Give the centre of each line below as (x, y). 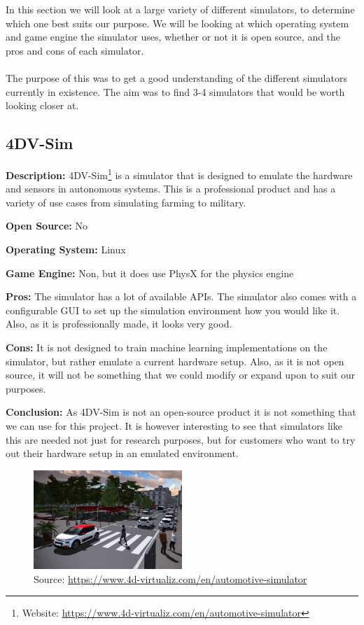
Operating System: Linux (66, 249)
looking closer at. (42, 105)
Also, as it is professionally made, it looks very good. (119, 324)
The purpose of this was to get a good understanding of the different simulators (176, 77)
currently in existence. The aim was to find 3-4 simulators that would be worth (175, 91)
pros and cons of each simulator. (75, 50)
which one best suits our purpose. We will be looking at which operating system (177, 23)
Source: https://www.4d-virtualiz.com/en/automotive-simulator (170, 578)
